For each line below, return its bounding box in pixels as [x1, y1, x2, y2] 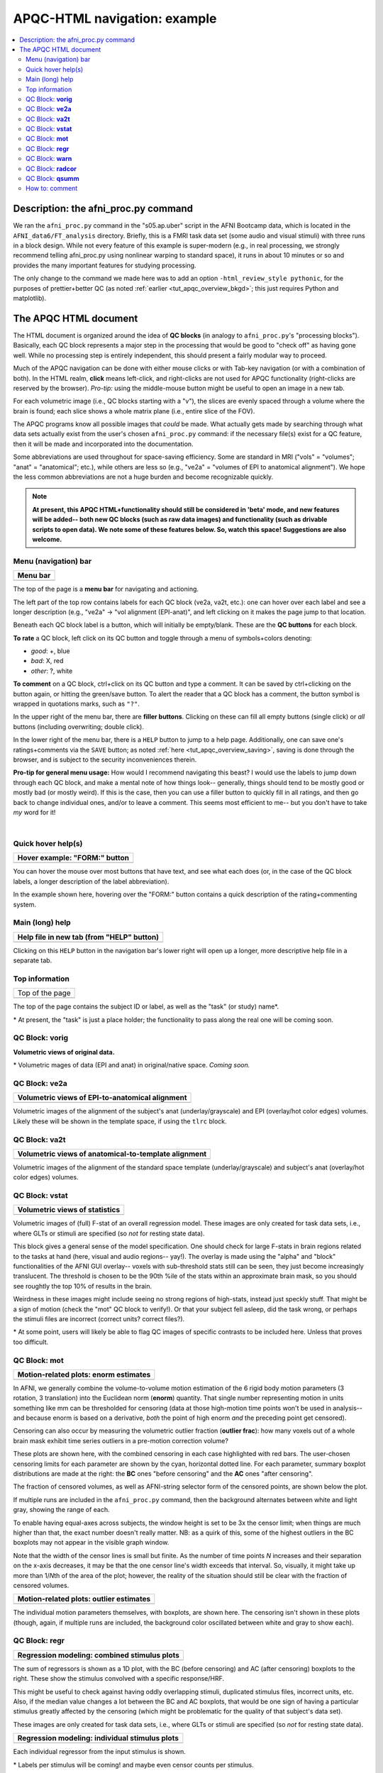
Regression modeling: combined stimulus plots [17, 1650, 180, 1660]
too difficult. [13, 1338, 49, 1346]
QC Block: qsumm [26, 174, 79, 183]
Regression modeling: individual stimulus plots [17, 1733, 179, 1743]
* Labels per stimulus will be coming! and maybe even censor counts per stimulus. [13, 1760, 255, 1769]
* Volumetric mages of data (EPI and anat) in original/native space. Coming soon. [13, 1061, 250, 1069]
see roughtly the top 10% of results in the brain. [13, 1282, 152, 1290]
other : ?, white [30, 667, 73, 675]
